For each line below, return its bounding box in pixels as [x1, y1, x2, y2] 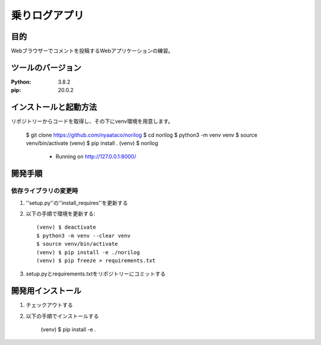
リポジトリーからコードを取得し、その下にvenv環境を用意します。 [11, 118, 174, 125]
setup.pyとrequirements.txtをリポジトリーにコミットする [26, 270, 166, 277]
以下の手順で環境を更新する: [26, 210, 96, 217]
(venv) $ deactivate [36, 224, 96, 231]
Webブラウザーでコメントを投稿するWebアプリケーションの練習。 [11, 48, 174, 55]
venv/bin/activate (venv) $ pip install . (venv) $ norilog [26, 140, 159, 147]
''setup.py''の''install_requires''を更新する [26, 199, 128, 206]
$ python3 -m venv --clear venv [36, 232, 131, 239]
